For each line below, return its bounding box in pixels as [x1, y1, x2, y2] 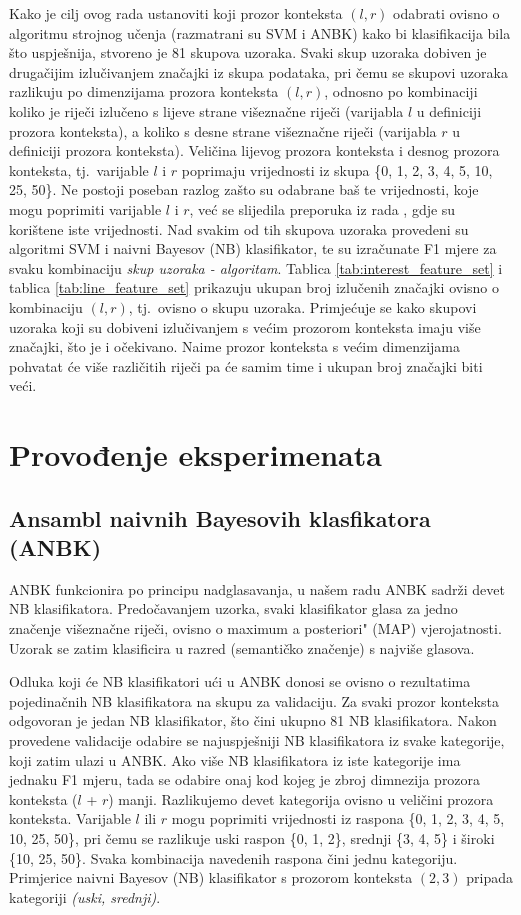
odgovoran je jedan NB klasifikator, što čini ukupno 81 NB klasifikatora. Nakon [9, 710, 497, 731]
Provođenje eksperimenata [9, 434, 382, 475]
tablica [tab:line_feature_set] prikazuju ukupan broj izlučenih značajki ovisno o [9, 277, 499, 298]
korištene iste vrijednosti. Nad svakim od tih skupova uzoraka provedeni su [9, 218, 469, 239]
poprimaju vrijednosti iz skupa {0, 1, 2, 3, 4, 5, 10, [181, 159, 493, 180]
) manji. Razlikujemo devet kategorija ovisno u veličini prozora [108, 788, 494, 809]
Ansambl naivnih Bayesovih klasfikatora [9, 502, 431, 533]
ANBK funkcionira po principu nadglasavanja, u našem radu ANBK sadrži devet [9, 578, 505, 599]
